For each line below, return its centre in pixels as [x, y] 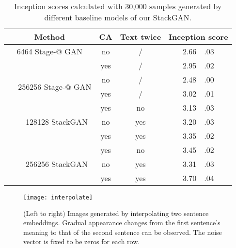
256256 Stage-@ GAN [55, 86]
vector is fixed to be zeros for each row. [82, 241]
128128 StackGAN [56, 122]
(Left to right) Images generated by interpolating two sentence [116, 213]
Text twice [141, 37]
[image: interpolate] [58, 198]
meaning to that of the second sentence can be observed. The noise [123, 232]
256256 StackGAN [56, 164]
